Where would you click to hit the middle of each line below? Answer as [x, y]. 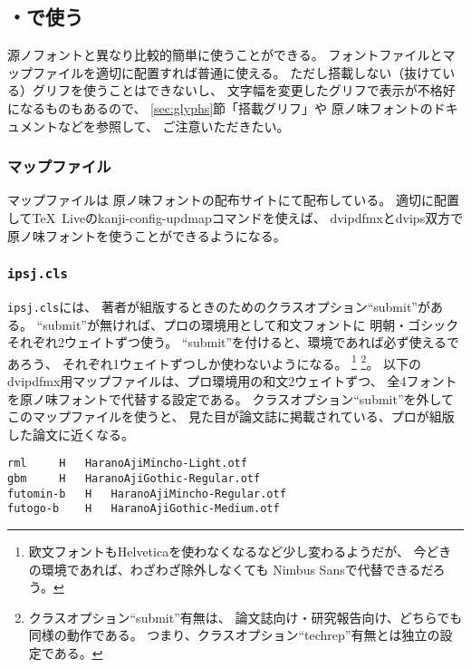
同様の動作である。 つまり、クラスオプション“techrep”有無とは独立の [234, 635]
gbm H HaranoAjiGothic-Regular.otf [134, 479]
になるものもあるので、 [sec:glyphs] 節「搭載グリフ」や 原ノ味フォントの [220, 107]
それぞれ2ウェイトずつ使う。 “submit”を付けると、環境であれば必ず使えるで [233, 342]
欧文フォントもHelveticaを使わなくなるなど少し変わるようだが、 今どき [240, 552]
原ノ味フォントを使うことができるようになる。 [147, 235]
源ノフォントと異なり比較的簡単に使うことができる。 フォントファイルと [225, 55]
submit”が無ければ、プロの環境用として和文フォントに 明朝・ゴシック [251, 324]
